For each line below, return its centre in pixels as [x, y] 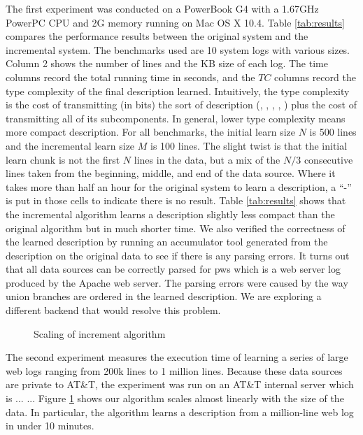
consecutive [328, 159]
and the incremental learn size [70, 145]
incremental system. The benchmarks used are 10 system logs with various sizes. [178, 49]
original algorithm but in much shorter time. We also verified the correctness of [176, 228]
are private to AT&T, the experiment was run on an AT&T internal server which [180, 384]
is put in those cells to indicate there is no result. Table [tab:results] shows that [176, 200]
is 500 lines [333, 132]
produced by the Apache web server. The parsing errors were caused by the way [177, 282]
